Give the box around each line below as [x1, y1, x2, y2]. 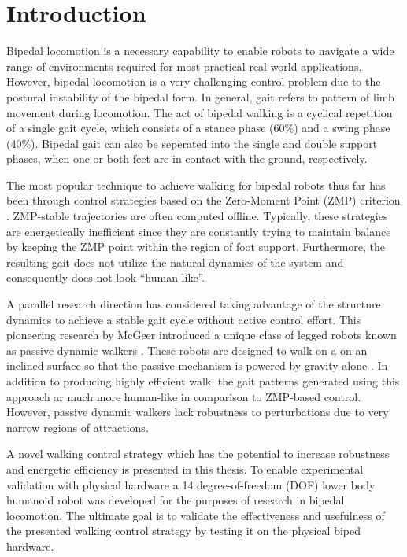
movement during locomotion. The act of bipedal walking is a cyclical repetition [6, 104, 393, 120]
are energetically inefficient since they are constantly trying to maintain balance [6, 223, 391, 239]
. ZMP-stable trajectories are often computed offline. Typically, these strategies [6, 208, 388, 224]
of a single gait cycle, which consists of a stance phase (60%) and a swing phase [6, 120, 390, 136]
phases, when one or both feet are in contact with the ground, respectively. [6, 150, 368, 167]
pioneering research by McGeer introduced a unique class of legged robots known [6, 326, 397, 343]
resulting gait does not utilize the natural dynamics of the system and [6, 253, 344, 270]
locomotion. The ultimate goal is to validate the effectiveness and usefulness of [6, 507, 385, 523]
